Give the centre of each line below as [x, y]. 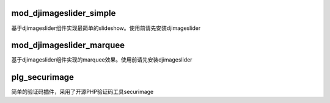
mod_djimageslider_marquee [68, 45]
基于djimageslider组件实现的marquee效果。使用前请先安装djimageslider [102, 60]
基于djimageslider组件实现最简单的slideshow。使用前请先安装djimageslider [106, 28]
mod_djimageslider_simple [64, 13]
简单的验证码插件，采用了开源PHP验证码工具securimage [82, 92]
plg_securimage [43, 77]
